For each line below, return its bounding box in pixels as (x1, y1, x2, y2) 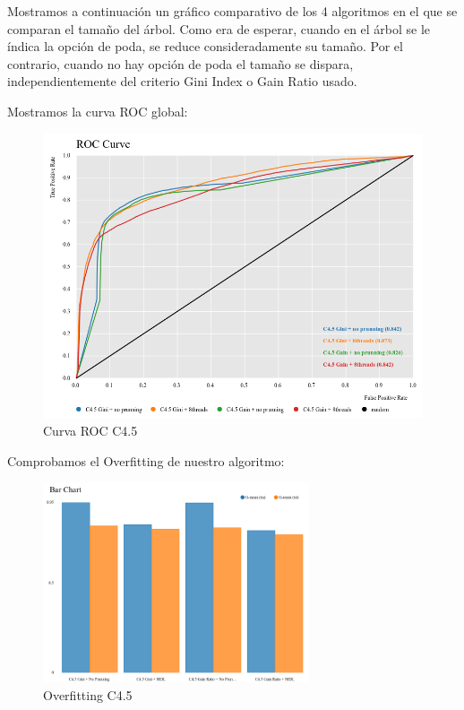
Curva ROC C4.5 (43, 421, 138, 440)
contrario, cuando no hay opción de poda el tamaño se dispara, (7, 54, 354, 73)
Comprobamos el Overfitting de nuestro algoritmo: (7, 451, 285, 470)
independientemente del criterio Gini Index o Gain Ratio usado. (7, 72, 357, 91)
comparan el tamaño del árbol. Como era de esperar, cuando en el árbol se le (7, 19, 431, 38)
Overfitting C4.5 (43, 685, 133, 704)
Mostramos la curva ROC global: (7, 101, 188, 120)
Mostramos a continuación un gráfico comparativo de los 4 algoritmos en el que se (7, 2, 458, 20)
